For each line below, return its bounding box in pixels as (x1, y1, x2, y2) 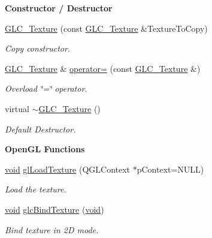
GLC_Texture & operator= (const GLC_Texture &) (5, 62, 201, 74)
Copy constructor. (5, 42, 71, 55)
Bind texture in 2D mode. (5, 223, 99, 236)
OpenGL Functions (5, 143, 85, 155)
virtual (5, 102, 29, 115)
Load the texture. (5, 183, 66, 195)
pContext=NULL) (137, 162, 204, 175)
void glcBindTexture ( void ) (5, 203, 104, 215)
